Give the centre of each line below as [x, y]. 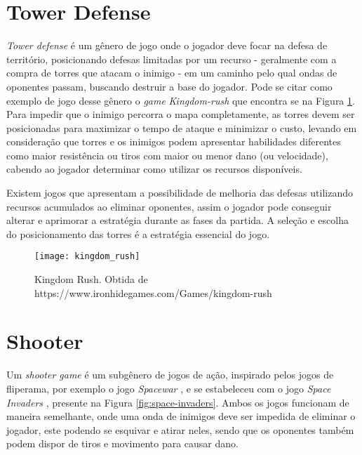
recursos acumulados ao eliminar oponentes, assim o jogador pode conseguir [169, 206]
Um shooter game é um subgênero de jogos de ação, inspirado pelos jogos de [170, 375]
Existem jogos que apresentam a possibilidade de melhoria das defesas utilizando [180, 193]
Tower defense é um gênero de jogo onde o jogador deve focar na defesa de [167, 45]
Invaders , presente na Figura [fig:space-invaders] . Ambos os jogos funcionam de [178, 402]
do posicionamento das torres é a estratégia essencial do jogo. [138, 233]
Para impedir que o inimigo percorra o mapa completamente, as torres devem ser [181, 114]
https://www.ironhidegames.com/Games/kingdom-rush [153, 292]
